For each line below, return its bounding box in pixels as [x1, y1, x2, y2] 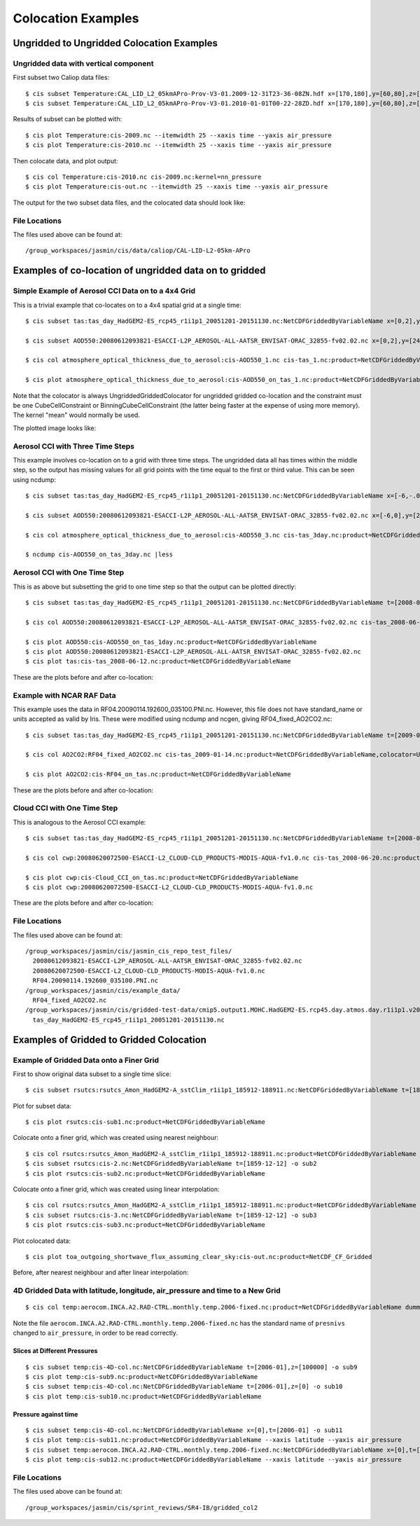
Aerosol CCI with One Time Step [13, 568, 125, 577]
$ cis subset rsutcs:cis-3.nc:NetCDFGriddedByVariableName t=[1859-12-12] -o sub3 [25, 1211, 317, 1219]
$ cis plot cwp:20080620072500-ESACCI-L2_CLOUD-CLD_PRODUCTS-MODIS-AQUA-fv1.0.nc [25, 884, 314, 891]
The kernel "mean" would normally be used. [13, 411, 140, 420]
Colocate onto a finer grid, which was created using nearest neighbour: [13, 1134, 219, 1142]
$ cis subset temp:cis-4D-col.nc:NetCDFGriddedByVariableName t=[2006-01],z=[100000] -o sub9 [25, 1363, 358, 1371]
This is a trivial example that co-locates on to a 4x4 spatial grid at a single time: [13, 301, 241, 309]
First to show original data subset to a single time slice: [13, 1069, 171, 1078]
